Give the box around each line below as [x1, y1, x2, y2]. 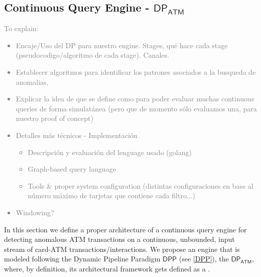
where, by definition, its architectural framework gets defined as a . [4, 263, 210, 273]
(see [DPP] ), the [179, 253, 229, 264]
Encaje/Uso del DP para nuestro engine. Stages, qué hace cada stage [16, 40, 228, 50]
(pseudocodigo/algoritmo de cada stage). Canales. [16, 50, 169, 60]
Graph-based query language [28, 164, 116, 174]
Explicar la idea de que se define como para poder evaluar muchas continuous [16, 93, 254, 104]
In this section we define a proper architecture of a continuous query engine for [4, 224, 247, 234]
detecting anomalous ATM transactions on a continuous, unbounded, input [4, 234, 235, 244]
